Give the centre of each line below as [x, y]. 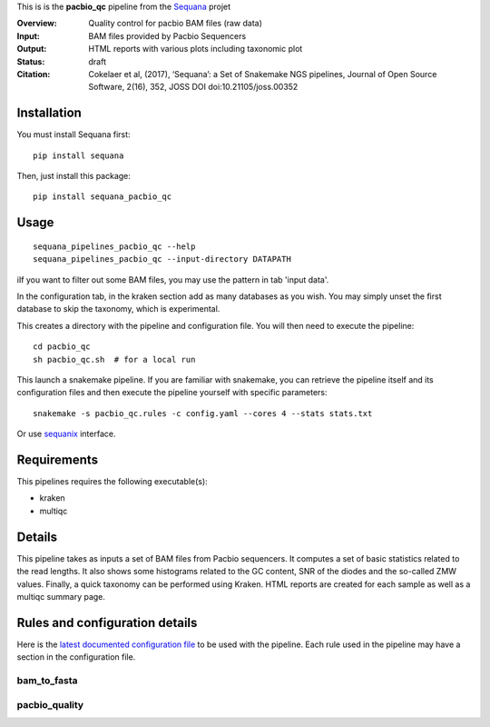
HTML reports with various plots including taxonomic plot [196, 49]
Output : [32, 49]
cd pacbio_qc [62, 347]
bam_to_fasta [47, 680]
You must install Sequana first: [73, 134]
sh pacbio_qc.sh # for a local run [114, 359]
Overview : [37, 24]
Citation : [34, 74]
